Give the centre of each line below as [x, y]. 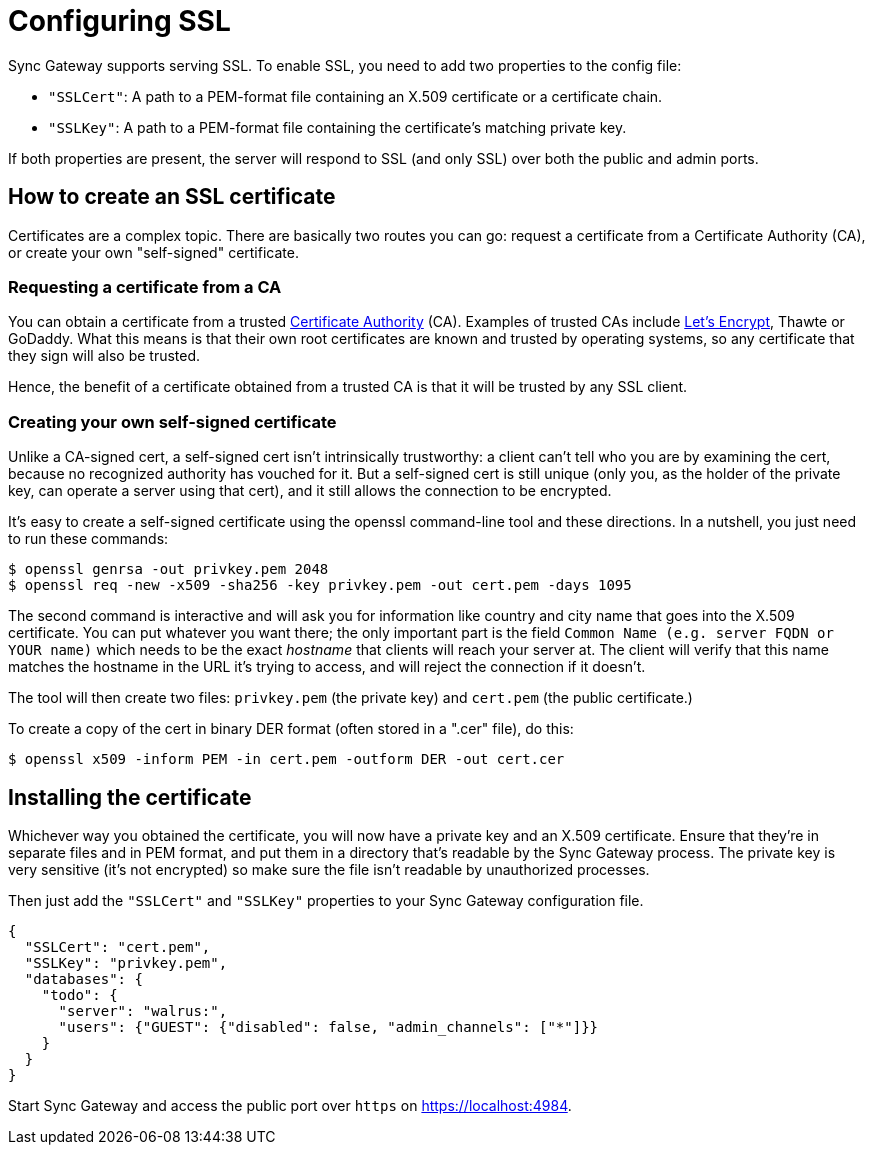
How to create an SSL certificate [172, 197]
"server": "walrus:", [143, 1010]
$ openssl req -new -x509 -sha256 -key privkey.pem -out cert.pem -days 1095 [320, 585]
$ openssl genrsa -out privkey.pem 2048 [168, 569]
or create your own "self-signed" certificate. [153, 252]
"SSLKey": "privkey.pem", [126, 962]
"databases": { [83, 978]
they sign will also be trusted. [104, 356]
